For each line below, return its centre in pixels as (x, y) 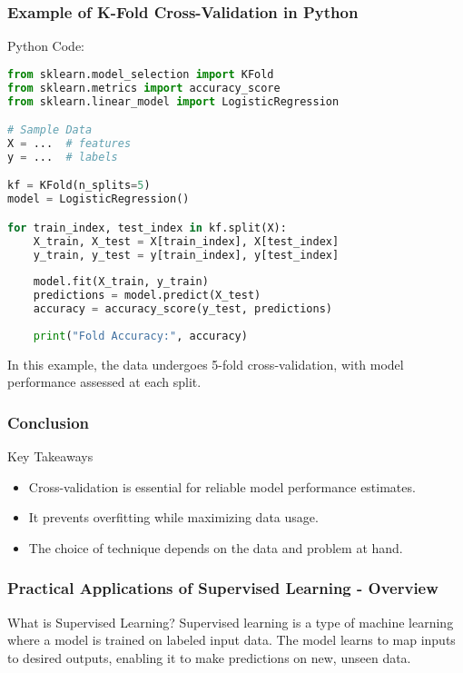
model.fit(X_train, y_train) (121, 282)
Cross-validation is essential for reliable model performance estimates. (222, 486)
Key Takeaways (50, 456)
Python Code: (46, 46)
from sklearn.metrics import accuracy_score (144, 88)
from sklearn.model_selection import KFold (141, 74)
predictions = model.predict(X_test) (147, 296)
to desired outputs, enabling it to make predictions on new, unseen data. (209, 657)
